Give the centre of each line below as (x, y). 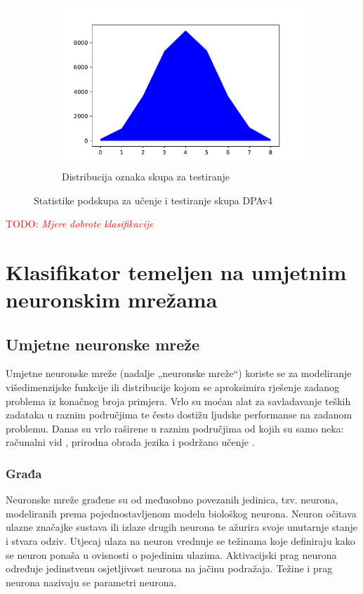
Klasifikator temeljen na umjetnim (176, 271)
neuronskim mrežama (112, 299)
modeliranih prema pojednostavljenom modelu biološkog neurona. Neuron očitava (181, 513)
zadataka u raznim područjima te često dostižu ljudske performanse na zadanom (179, 415)
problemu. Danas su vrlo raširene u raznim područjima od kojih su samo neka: (175, 428)
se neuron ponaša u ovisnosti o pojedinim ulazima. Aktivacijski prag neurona (171, 554)
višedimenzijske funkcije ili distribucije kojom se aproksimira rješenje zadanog (173, 387)
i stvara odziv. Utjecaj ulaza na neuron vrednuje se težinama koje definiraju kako (180, 541)
